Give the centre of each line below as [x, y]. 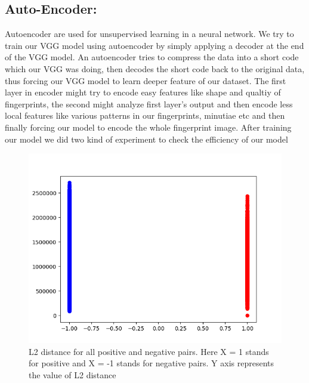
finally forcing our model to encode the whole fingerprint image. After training [148, 127]
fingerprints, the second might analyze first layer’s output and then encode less [149, 104]
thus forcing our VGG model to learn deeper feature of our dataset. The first [146, 80]
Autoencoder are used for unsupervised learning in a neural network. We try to [149, 34]
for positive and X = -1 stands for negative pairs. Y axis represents [151, 363]
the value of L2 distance [72, 374]
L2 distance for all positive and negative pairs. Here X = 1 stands [149, 351]
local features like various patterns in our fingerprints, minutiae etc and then [145, 115]
